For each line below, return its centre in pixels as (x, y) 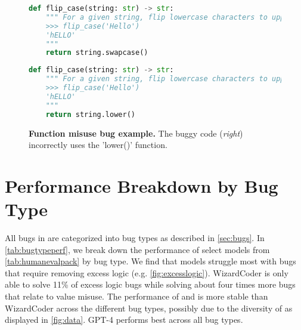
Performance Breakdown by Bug (142, 185)
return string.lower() (90, 114)
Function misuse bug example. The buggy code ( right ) (136, 133)
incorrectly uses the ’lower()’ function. (98, 145)
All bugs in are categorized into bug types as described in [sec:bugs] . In (135, 238)
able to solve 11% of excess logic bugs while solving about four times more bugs (150, 284)
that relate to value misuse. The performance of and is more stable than (136, 296)
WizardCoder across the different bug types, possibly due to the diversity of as (149, 308)
